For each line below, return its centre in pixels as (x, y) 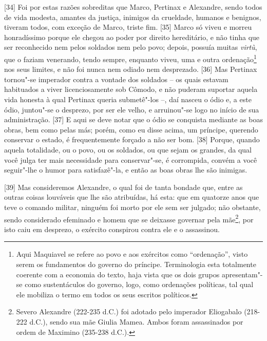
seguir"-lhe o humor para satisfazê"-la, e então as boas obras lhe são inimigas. (126, 170)
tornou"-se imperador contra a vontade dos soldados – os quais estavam (116, 79)
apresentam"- (242, 274)
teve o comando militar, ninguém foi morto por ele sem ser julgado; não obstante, (132, 207)
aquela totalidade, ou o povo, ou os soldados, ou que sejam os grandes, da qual (128, 149)
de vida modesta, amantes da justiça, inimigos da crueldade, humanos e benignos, (133, 17)
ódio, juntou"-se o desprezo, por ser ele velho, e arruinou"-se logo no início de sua (132, 109)
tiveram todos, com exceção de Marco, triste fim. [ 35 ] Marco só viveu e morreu (128, 27)
